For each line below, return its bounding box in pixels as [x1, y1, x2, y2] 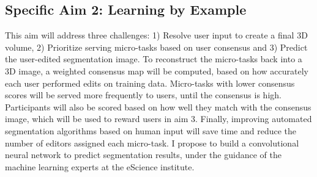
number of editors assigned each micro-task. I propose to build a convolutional [5, 136, 299, 149]
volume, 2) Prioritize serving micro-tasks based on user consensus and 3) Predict [5, 40, 308, 53]
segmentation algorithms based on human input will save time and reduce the [5, 124, 296, 137]
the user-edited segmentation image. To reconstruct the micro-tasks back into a [5, 52, 302, 65]
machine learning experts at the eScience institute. [5, 160, 195, 173]
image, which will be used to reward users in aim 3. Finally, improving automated [5, 112, 312, 125]
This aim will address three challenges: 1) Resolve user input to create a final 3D [5, 29, 308, 42]
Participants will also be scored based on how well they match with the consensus [5, 100, 311, 113]
